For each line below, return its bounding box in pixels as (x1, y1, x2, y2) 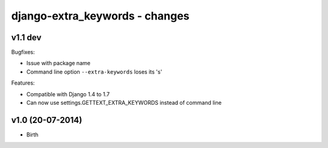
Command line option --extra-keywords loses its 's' (26, 68, 162, 76)
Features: (11, 79, 35, 86)
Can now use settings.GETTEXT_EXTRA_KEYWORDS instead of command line (26, 99, 222, 107)
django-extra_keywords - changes (11, 9, 190, 23)
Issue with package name (26, 60, 91, 67)
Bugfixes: (11, 49, 35, 56)
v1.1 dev (11, 32, 42, 43)
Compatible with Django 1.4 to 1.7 (26, 90, 110, 97)
